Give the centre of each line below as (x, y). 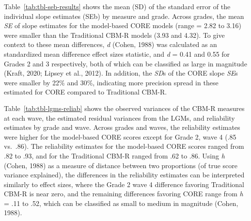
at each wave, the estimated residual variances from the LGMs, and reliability (119, 118)
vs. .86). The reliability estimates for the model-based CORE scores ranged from (124, 146)
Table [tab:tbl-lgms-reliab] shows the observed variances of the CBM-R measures (124, 108)
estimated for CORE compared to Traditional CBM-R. (86, 92)
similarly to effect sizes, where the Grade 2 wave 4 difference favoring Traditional (124, 184)
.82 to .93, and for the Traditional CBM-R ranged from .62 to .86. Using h (114, 155)
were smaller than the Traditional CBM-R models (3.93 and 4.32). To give (114, 35)
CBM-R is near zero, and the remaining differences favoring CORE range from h (124, 194)
